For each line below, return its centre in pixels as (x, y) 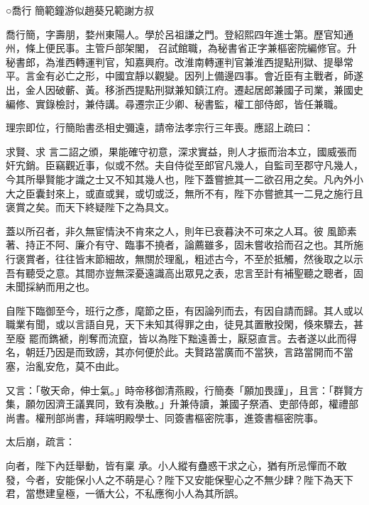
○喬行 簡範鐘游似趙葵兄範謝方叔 (80, 10)
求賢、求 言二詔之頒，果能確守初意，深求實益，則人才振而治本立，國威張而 (181, 151)
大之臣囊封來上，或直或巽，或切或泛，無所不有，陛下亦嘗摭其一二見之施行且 (184, 193)
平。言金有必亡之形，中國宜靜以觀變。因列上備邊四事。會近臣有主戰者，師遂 (184, 76)
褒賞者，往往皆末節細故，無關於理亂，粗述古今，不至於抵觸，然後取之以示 (189, 258)
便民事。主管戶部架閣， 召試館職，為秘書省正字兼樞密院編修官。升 (201, 48)
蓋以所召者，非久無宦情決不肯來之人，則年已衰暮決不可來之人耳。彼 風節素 (181, 230)
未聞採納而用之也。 (50, 287)
